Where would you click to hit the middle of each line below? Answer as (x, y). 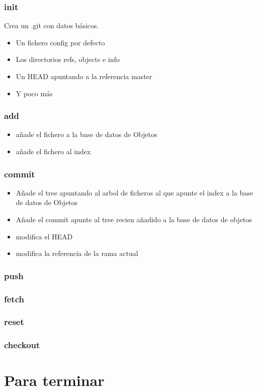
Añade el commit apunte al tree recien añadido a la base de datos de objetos (134, 219)
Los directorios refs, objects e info (68, 59)
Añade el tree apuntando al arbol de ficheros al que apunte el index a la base (135, 192)
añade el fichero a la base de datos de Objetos (87, 134)
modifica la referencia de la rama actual (77, 253)
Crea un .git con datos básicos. (52, 25)
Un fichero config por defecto (60, 42)
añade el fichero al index (53, 151)
